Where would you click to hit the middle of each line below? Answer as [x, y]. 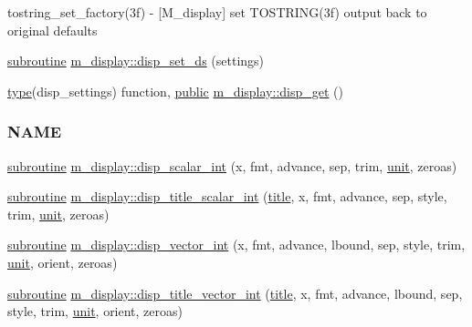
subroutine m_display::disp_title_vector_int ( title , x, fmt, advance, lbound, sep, [235, 293]
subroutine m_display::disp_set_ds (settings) [136, 61]
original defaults [52, 30]
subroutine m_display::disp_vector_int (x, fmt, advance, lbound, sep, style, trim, [236, 245]
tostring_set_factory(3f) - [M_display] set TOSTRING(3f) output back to [217, 12]
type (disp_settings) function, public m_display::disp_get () [175, 91]
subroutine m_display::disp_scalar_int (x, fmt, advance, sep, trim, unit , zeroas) [232, 165]
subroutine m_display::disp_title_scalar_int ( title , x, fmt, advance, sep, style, [227, 196]
